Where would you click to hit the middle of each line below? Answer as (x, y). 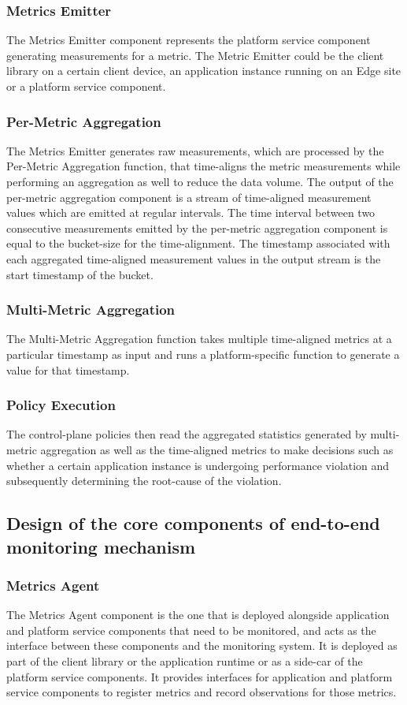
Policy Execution (61, 405)
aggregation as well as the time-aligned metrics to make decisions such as (217, 449)
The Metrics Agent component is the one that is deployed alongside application (198, 615)
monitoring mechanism (101, 546)
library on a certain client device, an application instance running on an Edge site (204, 71)
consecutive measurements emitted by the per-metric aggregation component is (197, 228)
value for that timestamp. (68, 369)
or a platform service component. (86, 86)
